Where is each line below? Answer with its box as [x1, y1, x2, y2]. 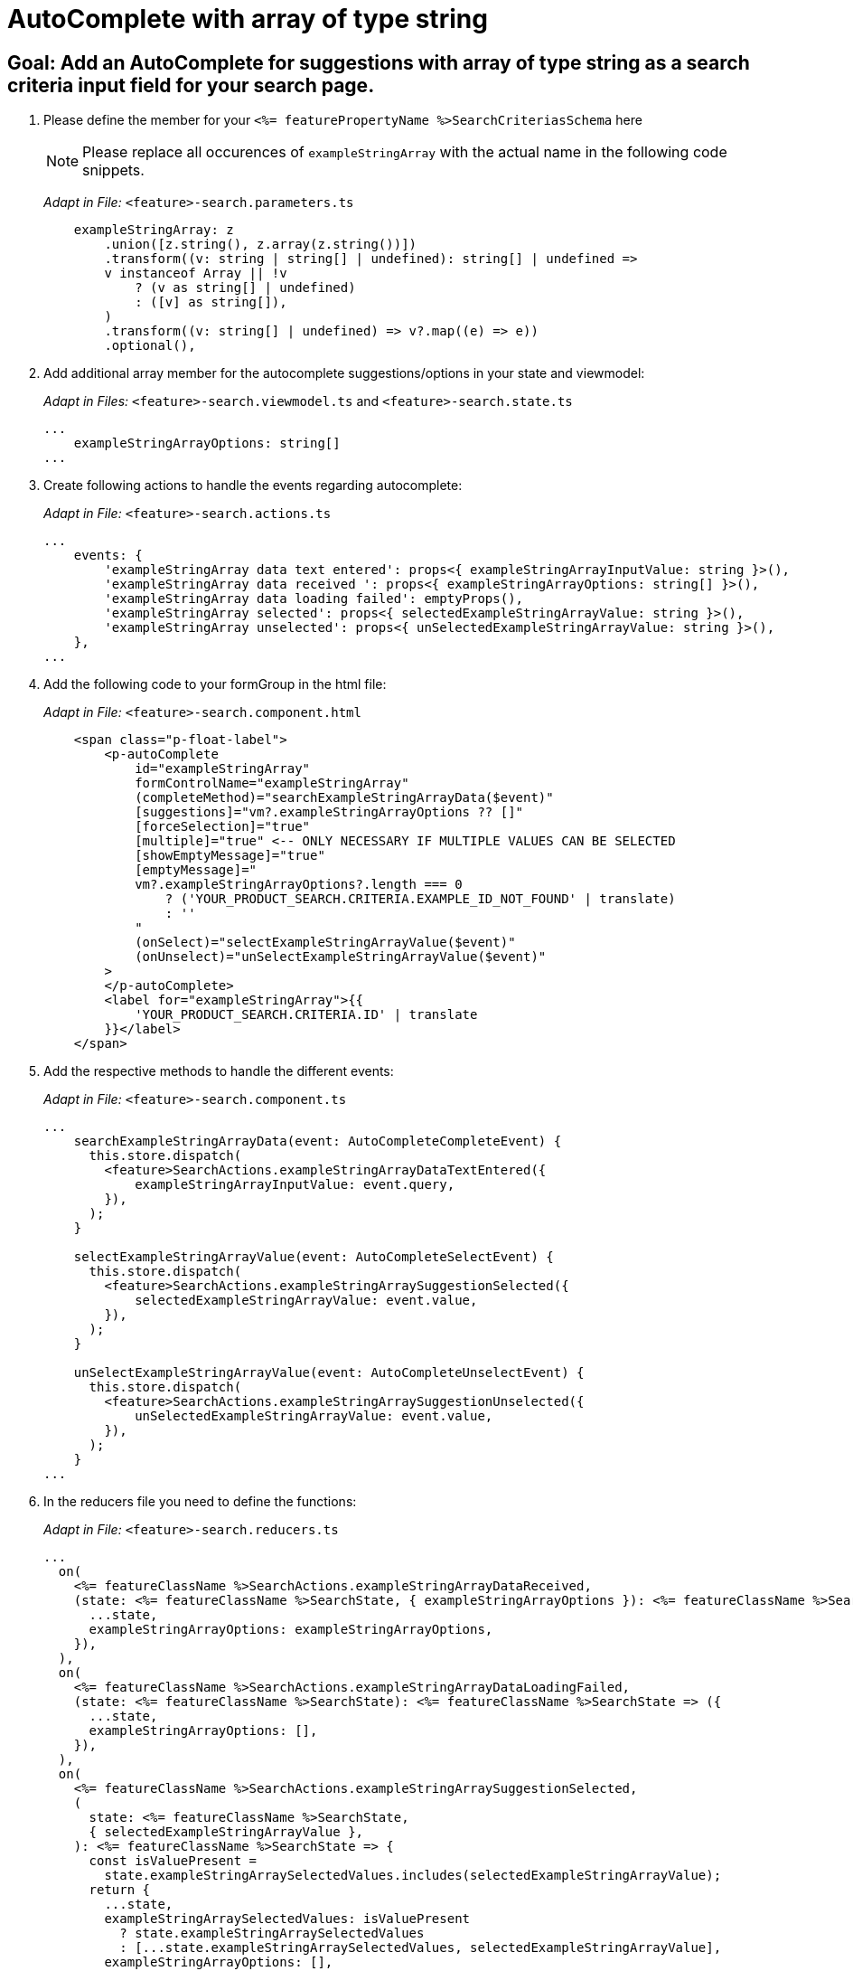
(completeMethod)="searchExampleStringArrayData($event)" [135, 790, 554, 806]
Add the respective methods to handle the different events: [43, 1063, 394, 1080]
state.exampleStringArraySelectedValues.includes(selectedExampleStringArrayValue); [104, 1868, 722, 1883]
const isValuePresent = [89, 1853, 258, 1869]
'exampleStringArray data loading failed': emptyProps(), [104, 591, 524, 607]
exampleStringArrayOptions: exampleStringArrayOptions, [89, 1622, 493, 1637]
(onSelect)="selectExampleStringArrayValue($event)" [135, 935, 516, 950]
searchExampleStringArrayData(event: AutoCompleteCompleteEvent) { [73, 1134, 562, 1149]
